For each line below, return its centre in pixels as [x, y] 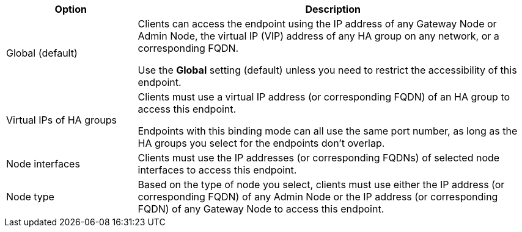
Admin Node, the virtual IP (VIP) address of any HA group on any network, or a [318, 36]
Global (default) [42, 53]
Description [333, 9]
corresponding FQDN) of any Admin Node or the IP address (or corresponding [318, 197]
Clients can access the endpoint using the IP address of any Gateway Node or [317, 24]
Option [71, 9]
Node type [30, 197]
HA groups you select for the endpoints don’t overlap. [261, 143]
